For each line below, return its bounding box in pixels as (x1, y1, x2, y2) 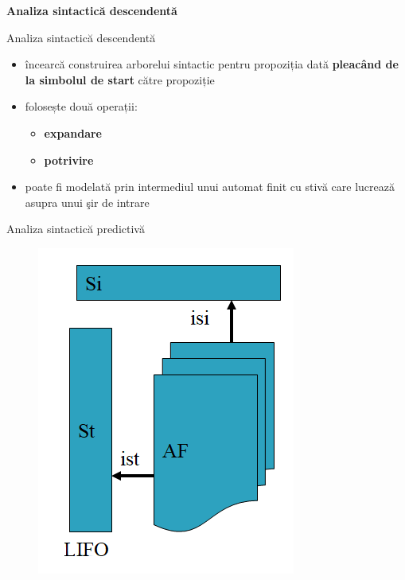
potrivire (44, 151, 94, 168)
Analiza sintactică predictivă (6, 220, 145, 237)
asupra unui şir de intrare (25, 193, 150, 210)
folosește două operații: (25, 98, 138, 115)
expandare (44, 124, 102, 141)
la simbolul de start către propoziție (25, 71, 215, 88)
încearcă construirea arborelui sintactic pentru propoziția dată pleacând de (25, 56, 399, 72)
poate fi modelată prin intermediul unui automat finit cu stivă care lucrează (25, 178, 395, 195)
